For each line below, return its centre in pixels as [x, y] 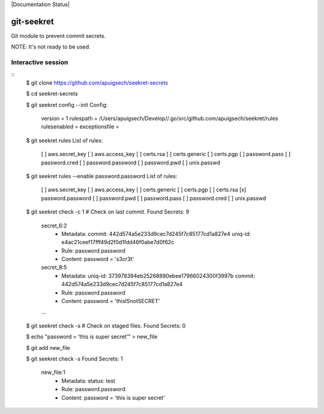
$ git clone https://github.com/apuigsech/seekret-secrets [97, 82]
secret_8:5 [54, 268]
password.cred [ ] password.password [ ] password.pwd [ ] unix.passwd [131, 163]
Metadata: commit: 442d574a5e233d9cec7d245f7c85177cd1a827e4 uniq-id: [156, 233]
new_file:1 [53, 373]
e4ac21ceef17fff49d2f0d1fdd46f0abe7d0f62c [118, 242]
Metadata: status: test [88, 380]
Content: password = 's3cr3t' [98, 259]
